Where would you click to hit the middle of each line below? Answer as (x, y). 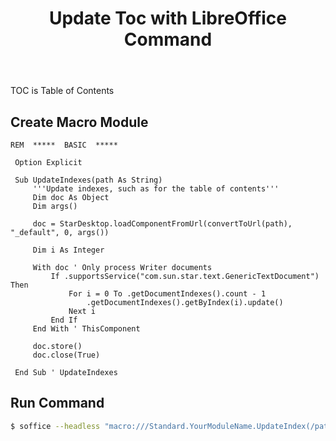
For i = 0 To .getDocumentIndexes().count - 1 (167, 294)
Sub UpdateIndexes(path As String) (88, 180)
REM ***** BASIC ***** (64, 145)
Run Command (57, 403)
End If (64, 320)
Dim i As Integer (68, 250)
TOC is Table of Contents (62, 91)
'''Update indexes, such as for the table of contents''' (156, 189)
